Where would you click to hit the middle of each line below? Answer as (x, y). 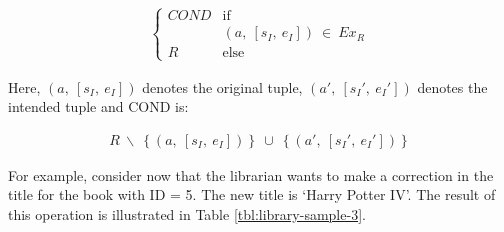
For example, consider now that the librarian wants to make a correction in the (251, 174)
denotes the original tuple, (222, 86)
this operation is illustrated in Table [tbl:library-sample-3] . (187, 214)
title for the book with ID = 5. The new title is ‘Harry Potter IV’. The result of (252, 194)
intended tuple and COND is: (98, 106)
